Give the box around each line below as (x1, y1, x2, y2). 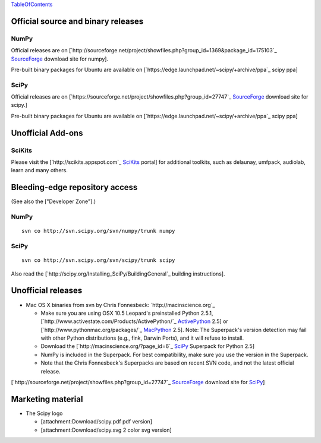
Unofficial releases (11, 286, 83, 296)
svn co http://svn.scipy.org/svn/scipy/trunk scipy (21, 257, 175, 264)
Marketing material (11, 394, 83, 404)
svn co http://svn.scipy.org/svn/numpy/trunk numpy (21, 227, 175, 235)
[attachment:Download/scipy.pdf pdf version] (40, 418, 153, 425)
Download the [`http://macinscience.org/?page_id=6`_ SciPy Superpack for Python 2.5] (40, 343, 255, 350)
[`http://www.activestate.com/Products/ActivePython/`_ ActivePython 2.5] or (40, 318, 228, 325)
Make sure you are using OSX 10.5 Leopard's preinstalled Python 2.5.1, (40, 309, 213, 317)
